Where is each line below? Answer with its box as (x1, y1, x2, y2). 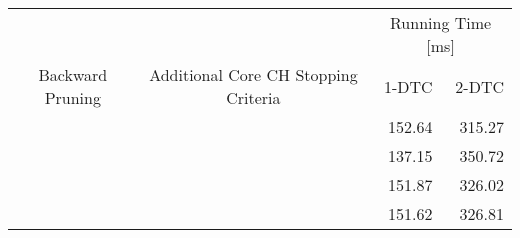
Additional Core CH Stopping (149, 63, 358, 86)
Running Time (390, 11, 492, 34)
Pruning (44, 86, 101, 109)
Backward (38, 63, 108, 86)
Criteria (226, 86, 281, 109)
